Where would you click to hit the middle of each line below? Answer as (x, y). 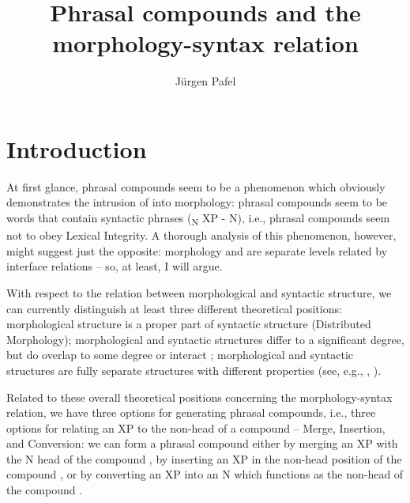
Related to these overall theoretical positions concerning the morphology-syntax (199, 397)
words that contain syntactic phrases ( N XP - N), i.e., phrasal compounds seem (198, 219)
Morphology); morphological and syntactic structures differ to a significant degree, (205, 339)
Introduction (77, 148)
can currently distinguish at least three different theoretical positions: (174, 308)
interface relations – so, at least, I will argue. (115, 266)
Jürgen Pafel (205, 81)
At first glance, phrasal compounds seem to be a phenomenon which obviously (196, 186)
